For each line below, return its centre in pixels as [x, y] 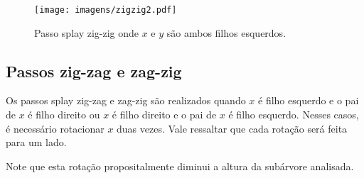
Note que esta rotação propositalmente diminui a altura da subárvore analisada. [180, 166]
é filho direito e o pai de [164, 115]
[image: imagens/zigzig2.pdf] [106, 10]
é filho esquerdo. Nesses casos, [294, 115]
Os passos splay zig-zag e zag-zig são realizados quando [126, 100]
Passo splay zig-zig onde [87, 32]
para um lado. [36, 142]
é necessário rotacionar [55, 128]
